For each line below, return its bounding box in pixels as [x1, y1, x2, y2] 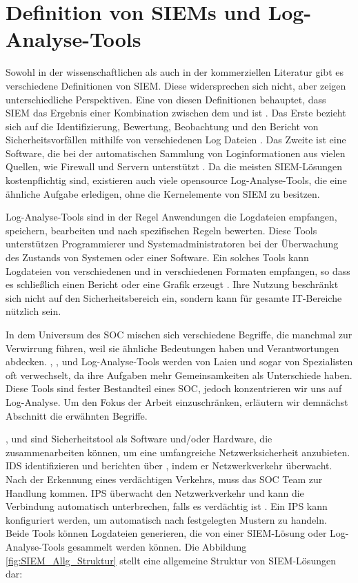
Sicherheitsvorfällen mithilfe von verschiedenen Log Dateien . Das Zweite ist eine [6, 132, 346, 147]
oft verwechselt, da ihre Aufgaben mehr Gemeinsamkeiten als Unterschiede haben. [6, 367, 352, 382]
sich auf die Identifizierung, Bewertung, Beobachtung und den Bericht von [6, 119, 319, 133]
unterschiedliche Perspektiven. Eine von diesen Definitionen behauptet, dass [6, 92, 326, 106]
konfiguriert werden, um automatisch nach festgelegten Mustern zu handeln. [6, 512, 327, 526]
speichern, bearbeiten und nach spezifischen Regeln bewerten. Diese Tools [6, 223, 317, 237]
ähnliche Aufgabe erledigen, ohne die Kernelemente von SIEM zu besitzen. [6, 186, 320, 201]
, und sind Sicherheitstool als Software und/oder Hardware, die [6, 431, 272, 446]
